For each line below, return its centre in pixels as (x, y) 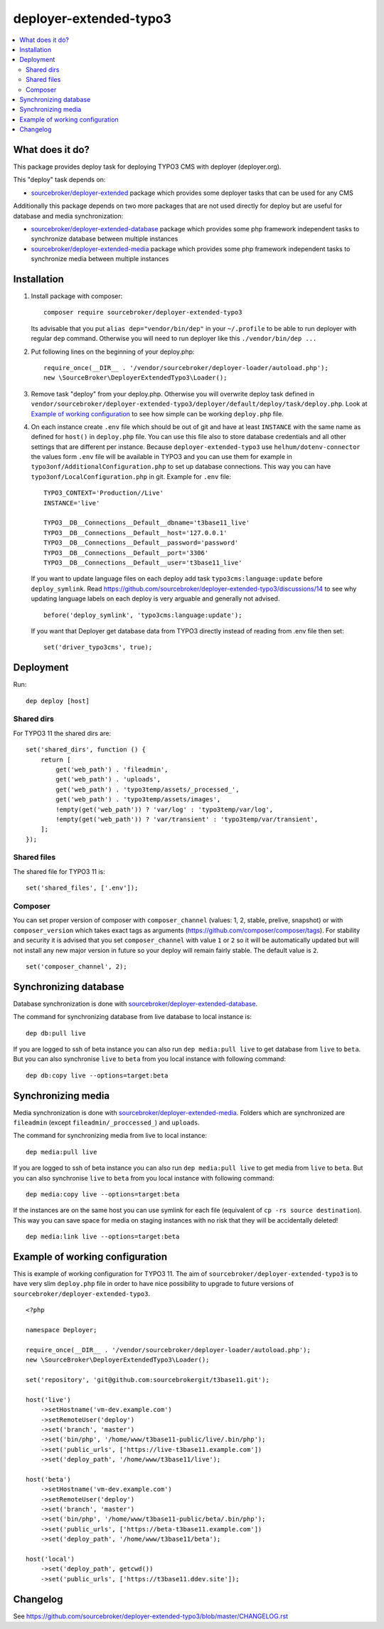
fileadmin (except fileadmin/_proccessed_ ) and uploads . (107, 1123)
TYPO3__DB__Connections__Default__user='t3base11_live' (143, 563)
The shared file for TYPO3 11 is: (59, 871)
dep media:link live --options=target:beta (103, 1237)
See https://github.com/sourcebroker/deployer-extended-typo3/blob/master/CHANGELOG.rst (150, 1616)
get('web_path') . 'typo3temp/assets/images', (138, 800)
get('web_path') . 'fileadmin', (112, 769)
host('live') (48, 1399)
